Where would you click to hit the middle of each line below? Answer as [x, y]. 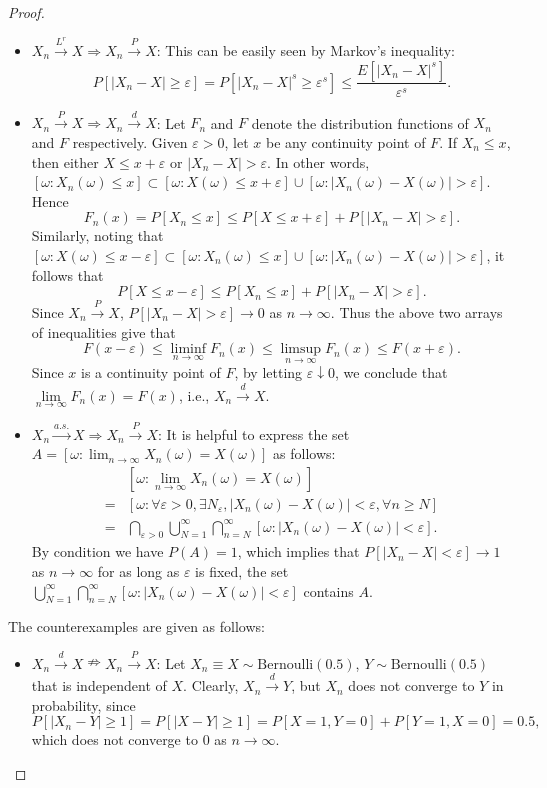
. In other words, [318, 161]
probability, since [83, 704]
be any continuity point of [345, 141]
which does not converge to [114, 739]
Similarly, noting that [97, 235]
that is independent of [99, 685]
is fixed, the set [242, 570]
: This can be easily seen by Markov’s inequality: [305, 49]
